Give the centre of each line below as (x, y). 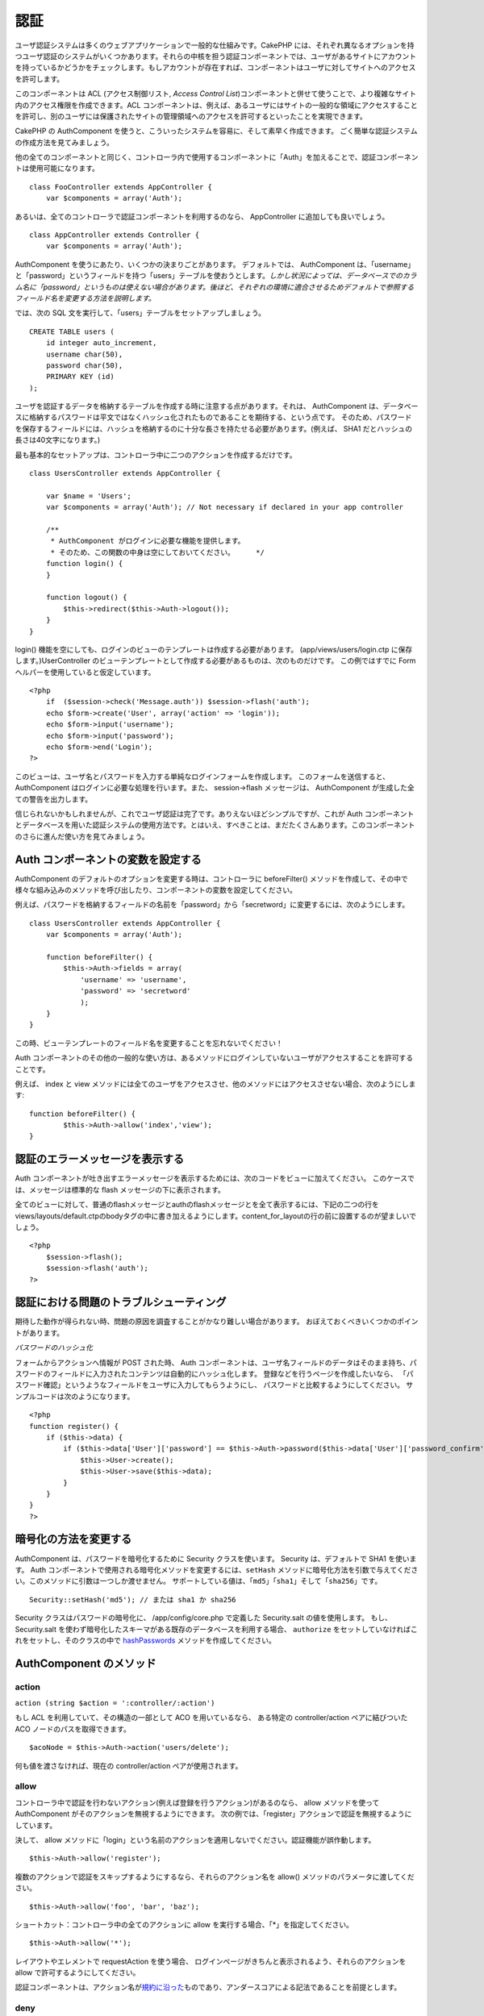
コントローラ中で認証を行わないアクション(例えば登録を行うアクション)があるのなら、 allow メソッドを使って (197, 1802)
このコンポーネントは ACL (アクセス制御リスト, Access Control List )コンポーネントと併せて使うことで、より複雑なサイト (216, 94)
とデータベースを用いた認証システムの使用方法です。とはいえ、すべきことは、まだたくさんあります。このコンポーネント (215, 825)
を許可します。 (40, 79)
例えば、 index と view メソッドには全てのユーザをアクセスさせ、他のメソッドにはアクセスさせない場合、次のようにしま (215, 1084)
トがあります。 (40, 1333)
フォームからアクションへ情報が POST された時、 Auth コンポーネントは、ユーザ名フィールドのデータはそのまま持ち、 (213, 1362)
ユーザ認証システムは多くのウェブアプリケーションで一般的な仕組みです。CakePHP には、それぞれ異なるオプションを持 (215, 45)
